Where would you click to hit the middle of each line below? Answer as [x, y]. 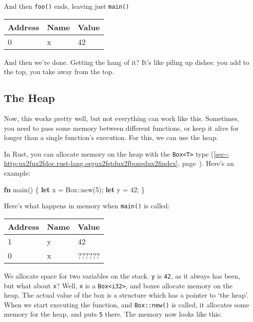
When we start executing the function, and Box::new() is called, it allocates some [127, 304]
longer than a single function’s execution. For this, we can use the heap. [111, 137]
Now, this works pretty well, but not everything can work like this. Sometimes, [122, 118]
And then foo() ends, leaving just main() [67, 6]
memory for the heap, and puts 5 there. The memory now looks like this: [113, 314]
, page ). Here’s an [206, 163]
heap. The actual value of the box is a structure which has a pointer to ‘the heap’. [126, 295]
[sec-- [221, 153]
